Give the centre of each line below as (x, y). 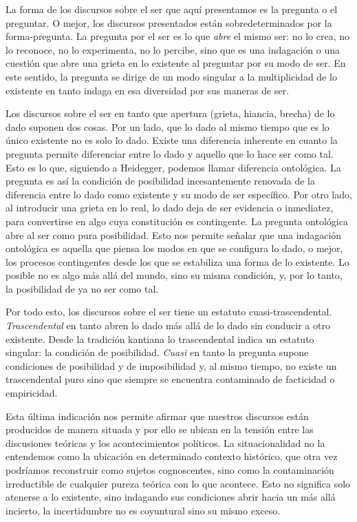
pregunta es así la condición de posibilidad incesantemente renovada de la (160, 181)
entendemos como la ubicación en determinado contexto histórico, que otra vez (172, 456)
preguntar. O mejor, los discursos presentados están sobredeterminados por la (169, 22)
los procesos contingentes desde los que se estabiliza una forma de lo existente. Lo (177, 261)
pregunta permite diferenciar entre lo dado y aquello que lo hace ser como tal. (170, 153)
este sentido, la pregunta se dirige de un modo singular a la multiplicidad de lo (171, 76)
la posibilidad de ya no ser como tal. (82, 288)
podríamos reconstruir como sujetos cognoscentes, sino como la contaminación (170, 470)
